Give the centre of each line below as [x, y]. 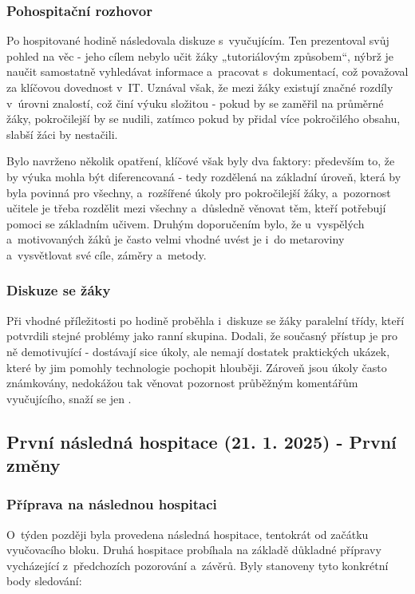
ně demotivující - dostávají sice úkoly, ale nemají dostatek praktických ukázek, [198, 351]
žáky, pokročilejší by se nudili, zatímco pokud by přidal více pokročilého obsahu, [204, 119]
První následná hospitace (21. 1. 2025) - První [202, 441]
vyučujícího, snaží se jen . [69, 398]
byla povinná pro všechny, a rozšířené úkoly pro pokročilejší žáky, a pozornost [199, 192]
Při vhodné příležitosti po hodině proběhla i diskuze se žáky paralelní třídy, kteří [206, 320]
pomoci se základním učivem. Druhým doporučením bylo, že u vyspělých [186, 223]
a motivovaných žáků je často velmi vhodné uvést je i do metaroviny [176, 239]
